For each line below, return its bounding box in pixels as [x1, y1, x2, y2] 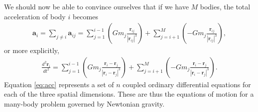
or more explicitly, [4, 45, 59, 56]
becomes [72, 11, 98, 21]
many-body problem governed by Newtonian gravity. [4, 99, 165, 109]
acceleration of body [4, 11, 66, 21]
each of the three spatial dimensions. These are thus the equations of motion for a [4, 89, 254, 99]
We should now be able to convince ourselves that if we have [4, 1, 189, 11]
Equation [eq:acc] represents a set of [4, 79, 114, 89]
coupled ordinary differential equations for [123, 79, 251, 89]
